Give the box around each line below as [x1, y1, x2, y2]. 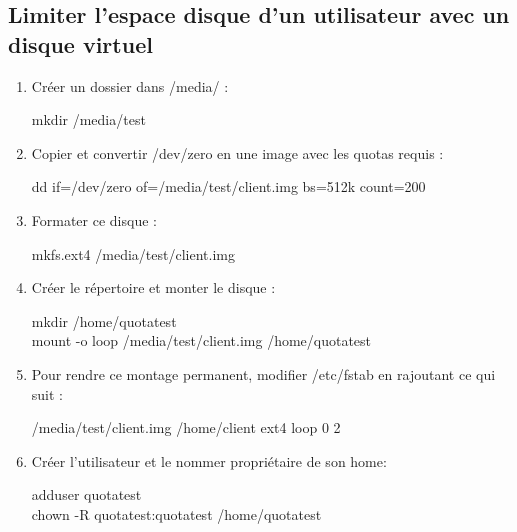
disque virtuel [8, 28, 153, 59]
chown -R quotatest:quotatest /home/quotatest [31, 503, 322, 524]
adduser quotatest [31, 484, 142, 505]
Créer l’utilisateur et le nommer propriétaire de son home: [31, 450, 387, 471]
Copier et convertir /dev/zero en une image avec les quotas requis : [31, 142, 444, 163]
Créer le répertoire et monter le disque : [31, 277, 276, 298]
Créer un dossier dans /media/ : [31, 75, 229, 96]
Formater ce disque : [31, 209, 157, 230]
